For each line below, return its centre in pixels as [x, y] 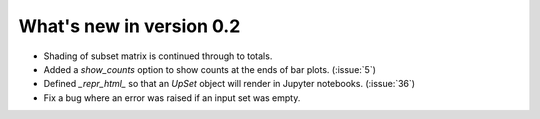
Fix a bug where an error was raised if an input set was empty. [172, 97]
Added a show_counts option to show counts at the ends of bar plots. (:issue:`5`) [210, 69]
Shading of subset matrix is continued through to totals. [158, 56]
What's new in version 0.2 [129, 26]
